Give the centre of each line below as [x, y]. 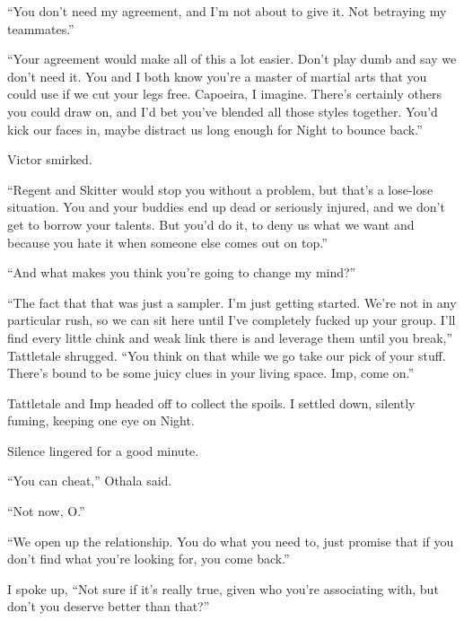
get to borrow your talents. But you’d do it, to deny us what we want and [211, 224]
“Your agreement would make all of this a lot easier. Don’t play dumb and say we [232, 59]
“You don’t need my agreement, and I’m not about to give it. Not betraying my [227, 11]
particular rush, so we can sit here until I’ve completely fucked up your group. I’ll [232, 320]
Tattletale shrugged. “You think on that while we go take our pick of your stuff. [227, 355]
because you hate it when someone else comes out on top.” [167, 242]
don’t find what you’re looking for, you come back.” [149, 559]
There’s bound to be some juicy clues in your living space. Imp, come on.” [211, 373]
